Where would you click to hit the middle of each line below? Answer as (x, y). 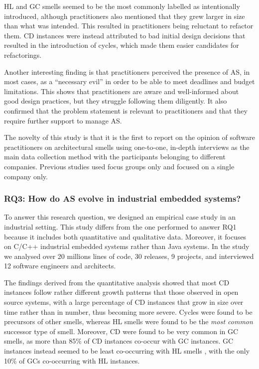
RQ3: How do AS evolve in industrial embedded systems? (123, 198)
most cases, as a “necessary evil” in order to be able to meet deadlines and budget (129, 81)
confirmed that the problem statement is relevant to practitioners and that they (126, 110)
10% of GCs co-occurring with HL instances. (72, 360)
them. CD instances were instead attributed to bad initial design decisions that (125, 35)
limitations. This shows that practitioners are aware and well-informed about (122, 91)
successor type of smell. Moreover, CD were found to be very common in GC (121, 331)
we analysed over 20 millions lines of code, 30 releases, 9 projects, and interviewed (129, 256)
